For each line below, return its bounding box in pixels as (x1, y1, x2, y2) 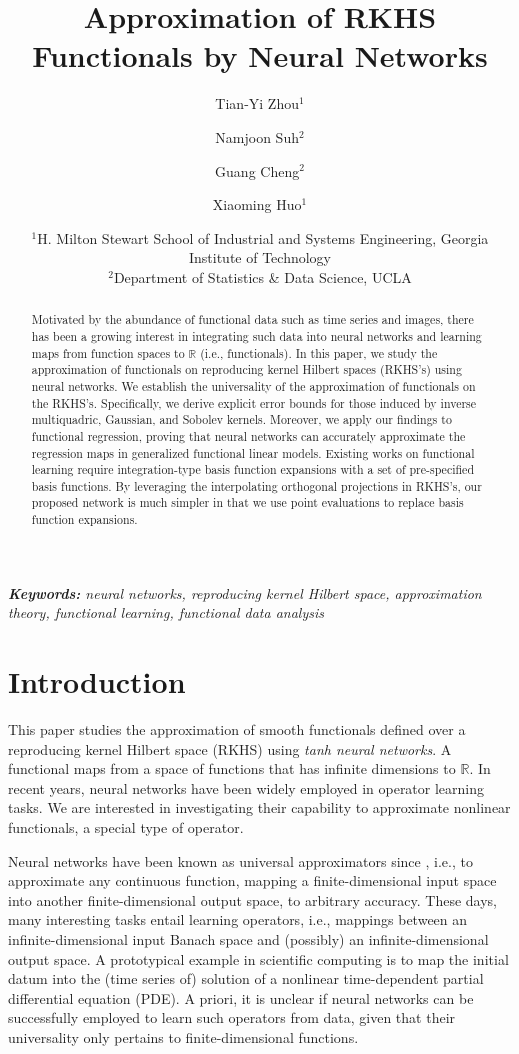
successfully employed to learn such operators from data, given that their (8, 1007, 456, 1028)
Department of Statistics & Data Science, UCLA (113, 266, 412, 287)
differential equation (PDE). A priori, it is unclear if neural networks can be (8, 987, 474, 1008)
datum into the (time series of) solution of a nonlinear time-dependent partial (8, 968, 484, 989)
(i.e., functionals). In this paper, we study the (200, 344, 438, 361)
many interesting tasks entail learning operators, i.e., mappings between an (8, 909, 468, 930)
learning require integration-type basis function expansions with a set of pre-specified (31, 461, 474, 478)
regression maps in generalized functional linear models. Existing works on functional (31, 444, 475, 461)
